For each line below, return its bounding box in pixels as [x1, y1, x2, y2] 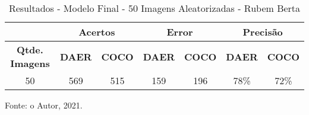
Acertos [78, 25, 115, 39]
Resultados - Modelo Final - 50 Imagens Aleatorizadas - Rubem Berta [8, 1, 301, 15]
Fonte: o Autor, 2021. [5, 99, 83, 111]
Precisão [242, 25, 283, 39]
